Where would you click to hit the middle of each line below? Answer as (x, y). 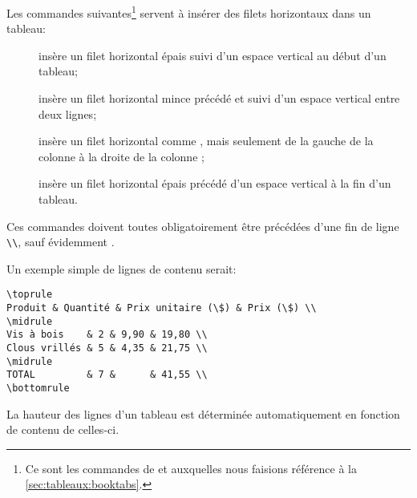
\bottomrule (38, 389)
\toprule (30, 295)
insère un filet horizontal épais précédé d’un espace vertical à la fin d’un (215, 183)
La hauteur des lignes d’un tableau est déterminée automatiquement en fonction (203, 413)
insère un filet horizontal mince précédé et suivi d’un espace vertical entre (219, 98)
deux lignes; (68, 113)
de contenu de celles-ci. (63, 429)
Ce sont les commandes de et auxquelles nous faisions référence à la (191, 468)
